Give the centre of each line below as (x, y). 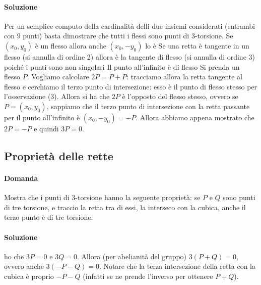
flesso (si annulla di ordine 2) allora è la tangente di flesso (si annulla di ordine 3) (129, 56)
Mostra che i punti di (37, 197)
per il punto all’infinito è (42, 117)
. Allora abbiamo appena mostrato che (195, 117)
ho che (14, 256)
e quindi (46, 128)
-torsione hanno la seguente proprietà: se (138, 197)
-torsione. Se (214, 36)
